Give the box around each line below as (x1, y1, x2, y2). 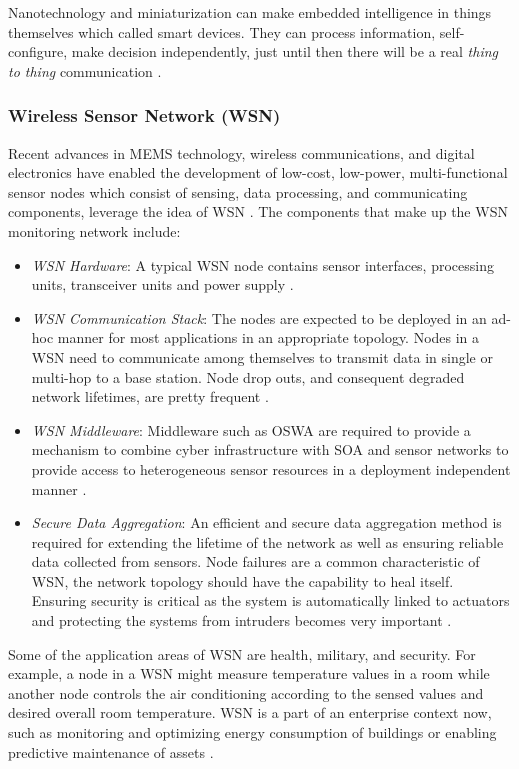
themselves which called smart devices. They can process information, (8, 21, 436, 42)
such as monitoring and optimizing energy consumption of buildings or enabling (8, 722, 497, 743)
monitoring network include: (8, 220, 181, 241)
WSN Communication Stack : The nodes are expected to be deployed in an (31, 307, 487, 328)
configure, (8, 41, 68, 62)
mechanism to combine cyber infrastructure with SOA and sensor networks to (31, 439, 509, 460)
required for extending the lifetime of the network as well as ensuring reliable (31, 531, 504, 552)
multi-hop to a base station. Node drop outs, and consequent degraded (31, 366, 465, 387)
